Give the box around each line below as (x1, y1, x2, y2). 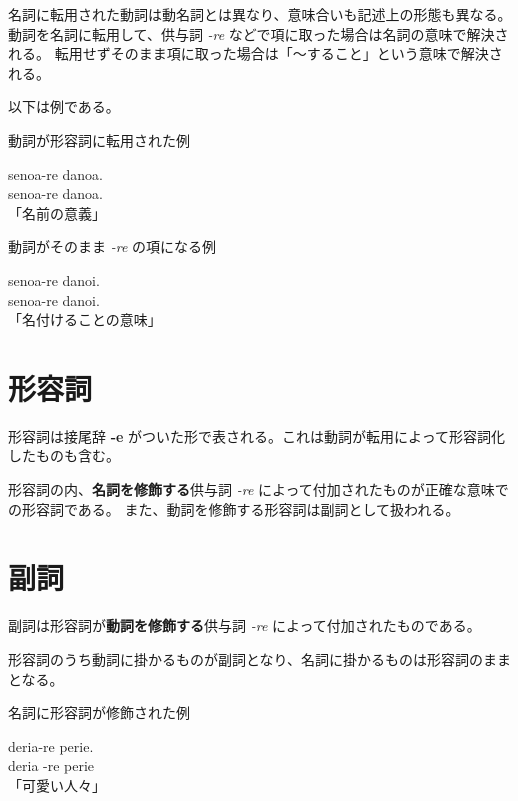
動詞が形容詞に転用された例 (8, 129, 190, 150)
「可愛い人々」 (8, 774, 106, 795)
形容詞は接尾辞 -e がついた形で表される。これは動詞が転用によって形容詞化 (8, 425, 505, 446)
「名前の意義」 (8, 202, 106, 223)
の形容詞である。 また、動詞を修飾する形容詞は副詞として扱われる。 (8, 498, 460, 519)
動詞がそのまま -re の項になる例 (8, 236, 216, 257)
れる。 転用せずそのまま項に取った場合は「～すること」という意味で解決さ (8, 43, 503, 64)
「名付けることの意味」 (8, 309, 162, 330)
